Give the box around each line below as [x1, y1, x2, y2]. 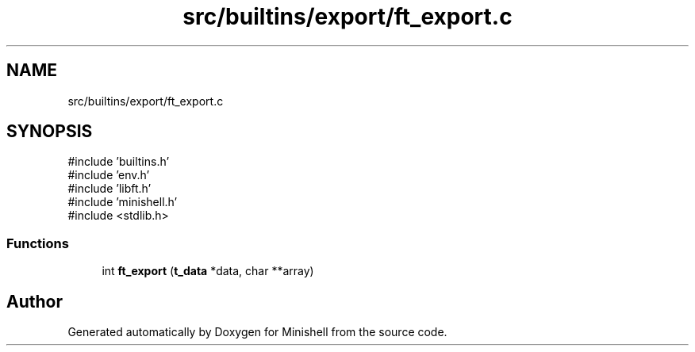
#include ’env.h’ [67, 168, 150, 182]
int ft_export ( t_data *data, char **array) [102, 264, 314, 278]
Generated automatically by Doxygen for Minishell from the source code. [67, 325, 447, 339]
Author [6, 291, 63, 312]
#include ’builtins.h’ [67, 155, 170, 169]
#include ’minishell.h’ [67, 195, 178, 209]
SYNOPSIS [6, 121, 93, 142]
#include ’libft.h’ [67, 182, 152, 196]
